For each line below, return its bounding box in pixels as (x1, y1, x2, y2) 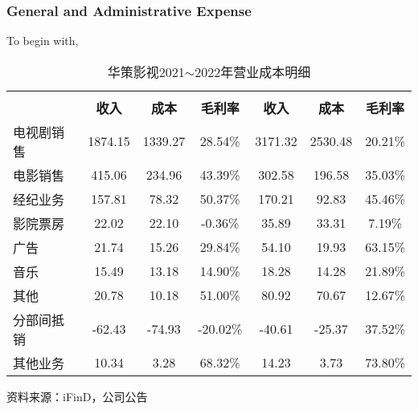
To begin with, (6, 32, 79, 49)
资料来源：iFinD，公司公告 (6, 388, 148, 404)
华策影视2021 (107, 62, 185, 81)
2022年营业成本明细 (195, 62, 311, 81)
